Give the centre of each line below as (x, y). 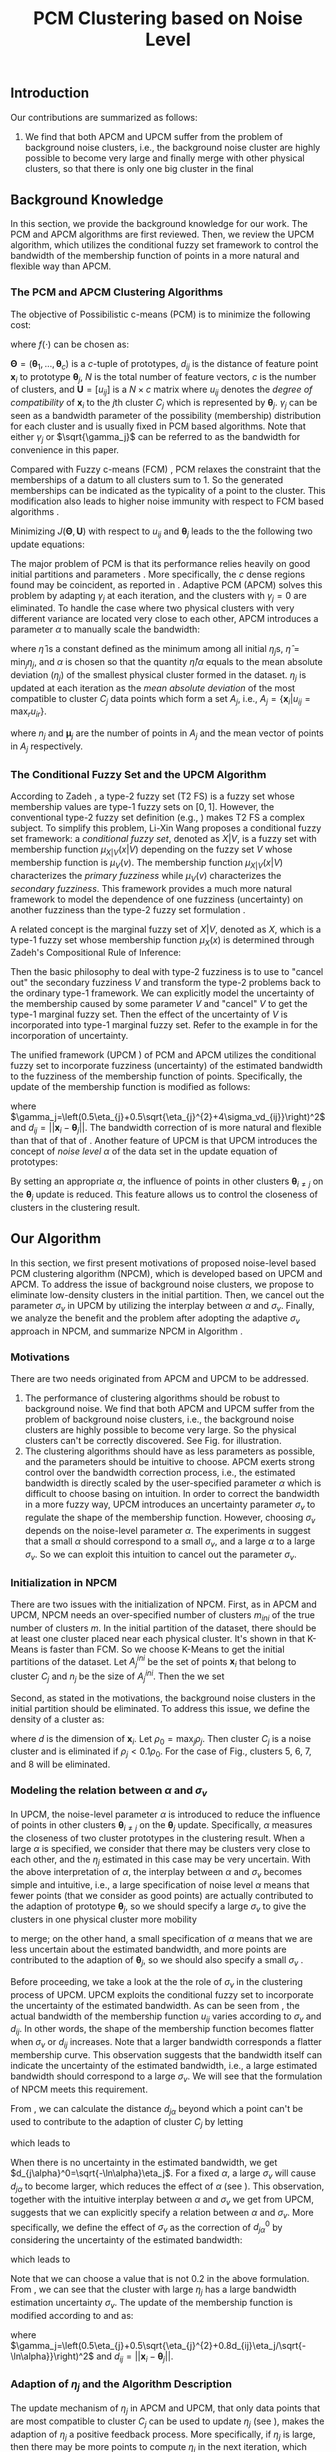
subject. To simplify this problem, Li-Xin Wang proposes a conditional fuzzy (166, 828)
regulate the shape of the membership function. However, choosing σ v (170, 1519)
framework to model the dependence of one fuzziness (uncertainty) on (157, 899)
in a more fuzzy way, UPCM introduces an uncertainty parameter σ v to (170, 1505)
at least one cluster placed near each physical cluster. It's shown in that (158, 1638)
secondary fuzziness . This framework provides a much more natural (151, 888)
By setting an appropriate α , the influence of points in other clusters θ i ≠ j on (167, 1182)
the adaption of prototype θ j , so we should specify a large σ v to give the (158, 1907)
